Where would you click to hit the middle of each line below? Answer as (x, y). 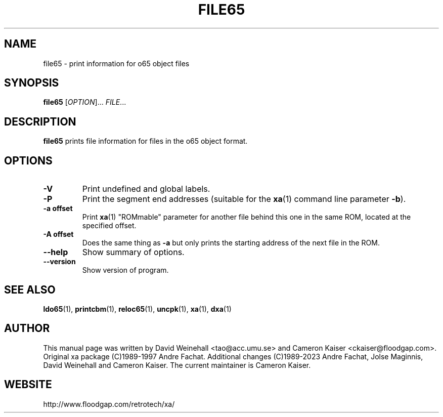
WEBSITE (28, 385)
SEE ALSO (30, 289)
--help (56, 252)
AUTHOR (27, 328)
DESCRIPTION (40, 121)
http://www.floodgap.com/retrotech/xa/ (109, 404)
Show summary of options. (133, 252)
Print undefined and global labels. (146, 189)
